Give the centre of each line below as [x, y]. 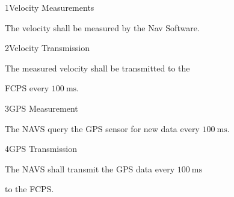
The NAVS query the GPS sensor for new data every [102, 128]
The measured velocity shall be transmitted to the [97, 68]
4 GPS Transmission [41, 149]
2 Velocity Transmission [48, 48]
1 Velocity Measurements [50, 7]
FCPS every [27, 88]
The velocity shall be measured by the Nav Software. [102, 27]
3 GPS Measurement [42, 108]
